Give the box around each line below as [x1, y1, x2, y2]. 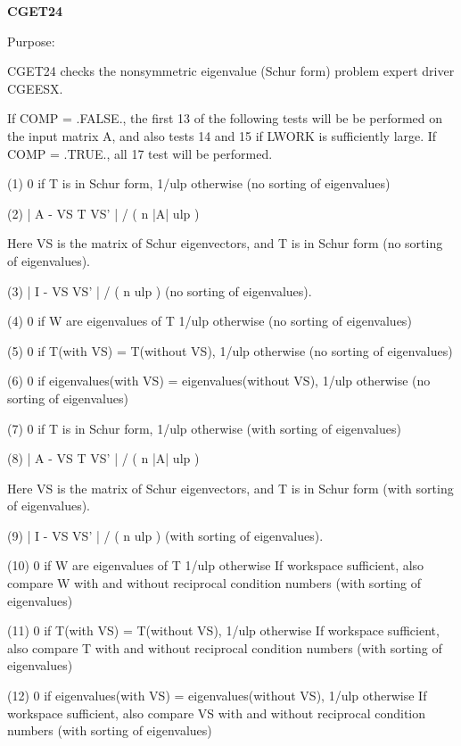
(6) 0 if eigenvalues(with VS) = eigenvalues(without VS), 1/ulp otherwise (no [7, 371, 431, 390]
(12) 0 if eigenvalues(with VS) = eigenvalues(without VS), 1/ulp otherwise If [7, 686, 427, 705]
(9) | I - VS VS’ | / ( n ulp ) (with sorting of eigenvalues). [7, 526, 324, 544]
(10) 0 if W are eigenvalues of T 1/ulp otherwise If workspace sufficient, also [7, 556, 424, 575]
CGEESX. [7, 79, 63, 97]
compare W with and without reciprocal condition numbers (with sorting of [7, 574, 421, 593]
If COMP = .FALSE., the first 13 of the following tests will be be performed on [7, 109, 443, 128]
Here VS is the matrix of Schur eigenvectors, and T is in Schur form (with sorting [7, 478, 454, 497]
